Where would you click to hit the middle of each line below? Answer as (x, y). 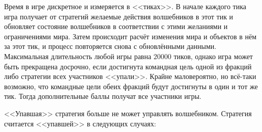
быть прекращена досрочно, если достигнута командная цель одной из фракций (128, 66)
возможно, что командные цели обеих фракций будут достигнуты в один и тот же (131, 86)
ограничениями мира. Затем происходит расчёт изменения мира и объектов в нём (130, 36)
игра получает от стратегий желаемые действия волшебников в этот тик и (119, 16)
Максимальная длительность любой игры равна (78, 56)
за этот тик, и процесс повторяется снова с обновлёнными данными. (110, 46)
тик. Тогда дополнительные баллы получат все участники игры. (103, 96)
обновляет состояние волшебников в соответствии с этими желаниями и (116, 26)
